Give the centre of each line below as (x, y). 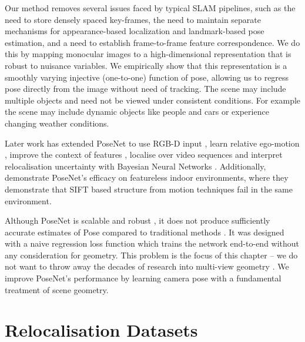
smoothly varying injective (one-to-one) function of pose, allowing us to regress (147, 77)
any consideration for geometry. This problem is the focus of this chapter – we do (151, 255)
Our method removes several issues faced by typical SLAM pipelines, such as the (150, 8)
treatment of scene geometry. (57, 289)
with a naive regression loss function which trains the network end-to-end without (152, 243)
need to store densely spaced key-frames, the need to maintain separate (133, 19)
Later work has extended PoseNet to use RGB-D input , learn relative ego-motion (152, 143)
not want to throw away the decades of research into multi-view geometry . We (147, 266)
